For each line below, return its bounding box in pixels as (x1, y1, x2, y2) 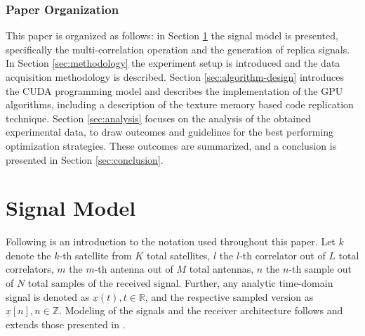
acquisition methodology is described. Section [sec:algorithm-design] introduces (6, 70, 345, 84)
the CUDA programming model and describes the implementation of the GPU (6, 83, 343, 98)
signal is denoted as (6, 289, 90, 304)
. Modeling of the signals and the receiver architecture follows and (59, 303, 343, 318)
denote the (6, 247, 51, 262)
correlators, (6, 261, 54, 276)
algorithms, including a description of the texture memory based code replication (6, 97, 354, 112)
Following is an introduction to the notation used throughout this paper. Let (6, 234, 336, 249)
